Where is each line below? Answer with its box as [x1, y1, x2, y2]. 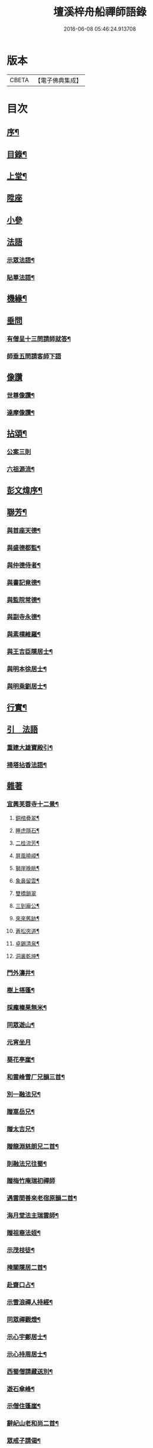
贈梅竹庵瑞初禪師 [6, 1177, 56, 1185]
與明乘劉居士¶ [6, 682, 47, 691]
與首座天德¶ [6, 526, 41, 535]
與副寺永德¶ [6, 613, 41, 621]
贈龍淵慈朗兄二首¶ [6, 1142, 59, 1150]
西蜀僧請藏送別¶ [6, 1367, 53, 1375]
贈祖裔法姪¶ [6, 1229, 41, 1237]
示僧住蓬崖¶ [6, 1402, 41, 1410]
